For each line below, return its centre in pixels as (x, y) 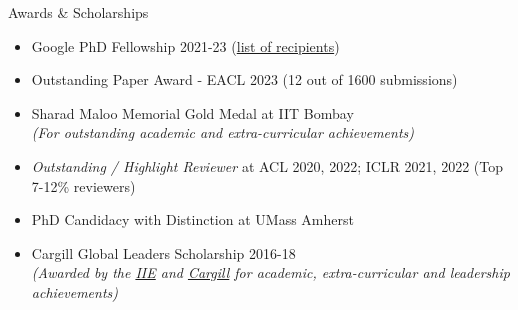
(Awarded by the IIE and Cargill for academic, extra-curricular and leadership (270, 272)
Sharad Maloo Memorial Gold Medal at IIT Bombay (192, 112)
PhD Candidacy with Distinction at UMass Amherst (192, 219)
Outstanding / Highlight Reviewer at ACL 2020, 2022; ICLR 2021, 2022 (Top (267, 165)
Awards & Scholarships (78, 12)
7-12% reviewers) (83, 185)
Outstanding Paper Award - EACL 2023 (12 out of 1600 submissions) (244, 79)
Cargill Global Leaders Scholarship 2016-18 (163, 252)
